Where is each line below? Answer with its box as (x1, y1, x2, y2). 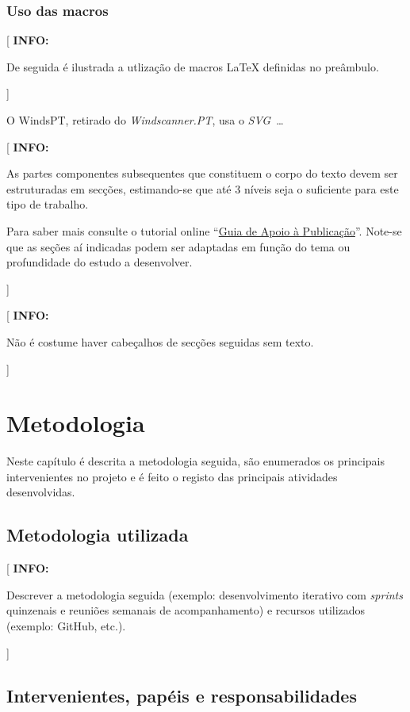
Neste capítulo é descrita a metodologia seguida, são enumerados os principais (6, 453, 385, 469)
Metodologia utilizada (6, 523, 189, 547)
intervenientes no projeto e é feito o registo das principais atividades (6, 468, 338, 484)
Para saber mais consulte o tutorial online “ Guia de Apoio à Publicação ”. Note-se (6, 222, 402, 239)
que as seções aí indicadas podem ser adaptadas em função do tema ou (6, 238, 351, 255)
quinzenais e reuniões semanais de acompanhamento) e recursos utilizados (6, 602, 366, 618)
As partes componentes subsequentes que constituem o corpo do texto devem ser (6, 165, 398, 182)
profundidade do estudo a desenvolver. (6, 254, 193, 270)
